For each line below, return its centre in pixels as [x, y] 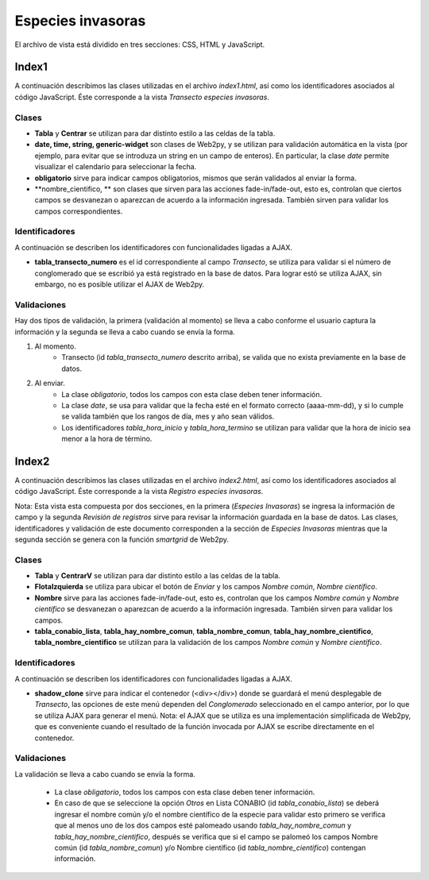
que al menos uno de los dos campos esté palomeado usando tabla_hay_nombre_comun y [203, 825]
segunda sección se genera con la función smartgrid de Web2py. [122, 539]
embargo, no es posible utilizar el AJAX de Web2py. [120, 284]
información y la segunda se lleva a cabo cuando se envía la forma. [125, 332]
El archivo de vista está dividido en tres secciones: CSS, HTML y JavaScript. [140, 44]
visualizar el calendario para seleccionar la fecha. [116, 167]
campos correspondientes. [79, 211]
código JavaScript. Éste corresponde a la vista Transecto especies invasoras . [142, 97]
